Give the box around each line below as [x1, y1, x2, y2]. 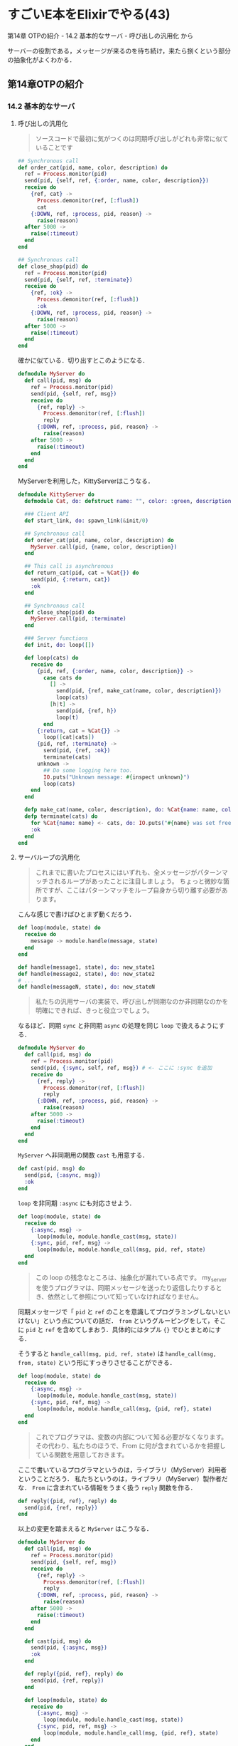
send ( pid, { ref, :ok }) [43, 747, 111, 754]
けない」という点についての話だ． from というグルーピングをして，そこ [17, 1316, 227, 1325]
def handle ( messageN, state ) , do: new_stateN [17, 984, 155, 991]
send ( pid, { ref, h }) [55, 707, 117, 714]
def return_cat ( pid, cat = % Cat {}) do [24, 569, 139, 577]
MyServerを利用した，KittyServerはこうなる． [17, 477, 154, 485]
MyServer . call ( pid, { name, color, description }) [31, 543, 178, 551]
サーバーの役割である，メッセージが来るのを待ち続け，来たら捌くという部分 [7, 46, 231, 55]
